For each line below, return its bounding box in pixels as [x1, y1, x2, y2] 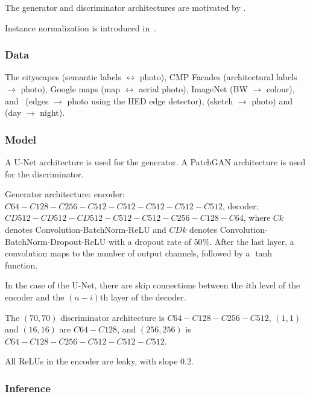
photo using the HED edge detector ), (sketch [67, 94, 233, 107]
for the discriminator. [5, 167, 84, 180]
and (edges [5, 94, 49, 107]
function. [5, 258, 38, 271]
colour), [266, 83, 295, 95]
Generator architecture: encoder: [5, 188, 125, 200]
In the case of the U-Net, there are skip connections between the [5, 279, 243, 291]
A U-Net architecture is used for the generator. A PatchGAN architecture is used [5, 156, 306, 168]
